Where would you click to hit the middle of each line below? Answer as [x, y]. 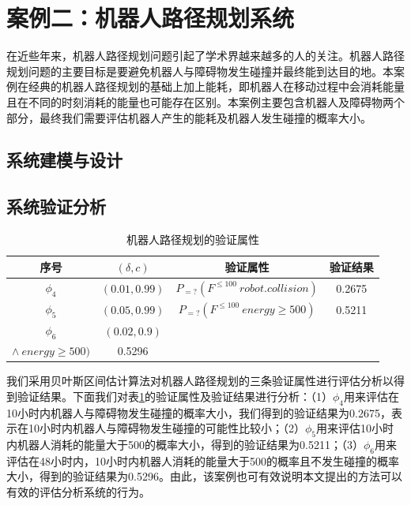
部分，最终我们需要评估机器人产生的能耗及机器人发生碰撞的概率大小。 [189, 117]
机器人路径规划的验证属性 [192, 239]
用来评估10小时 [355, 428]
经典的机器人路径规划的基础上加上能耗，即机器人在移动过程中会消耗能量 [216, 86]
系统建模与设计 [64, 160]
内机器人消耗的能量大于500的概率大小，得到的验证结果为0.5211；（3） [185, 444]
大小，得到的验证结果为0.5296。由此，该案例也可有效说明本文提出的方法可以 [204, 476]
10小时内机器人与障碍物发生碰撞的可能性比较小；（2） [166, 428]
